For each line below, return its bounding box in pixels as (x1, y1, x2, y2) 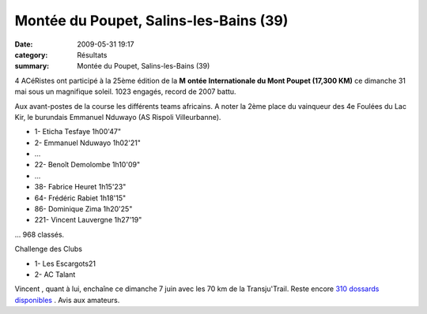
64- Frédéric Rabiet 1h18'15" (34, 193, 127, 203)
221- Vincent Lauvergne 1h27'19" (34, 215, 142, 225)
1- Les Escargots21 (34, 259, 96, 268)
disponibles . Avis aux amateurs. (14, 295, 120, 305)
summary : (14, 62, 50, 71)
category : (14, 50, 48, 59)
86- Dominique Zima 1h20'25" (34, 204, 133, 214)
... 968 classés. (14, 230, 65, 239)
